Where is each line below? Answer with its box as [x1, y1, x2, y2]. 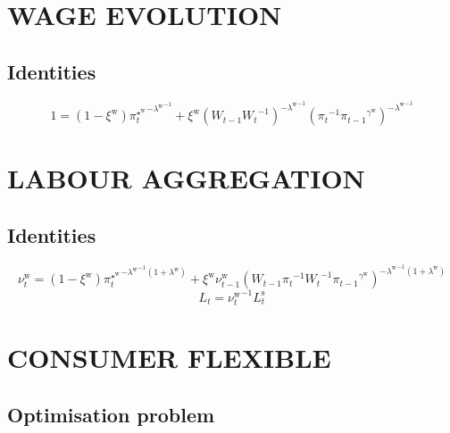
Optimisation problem [7, 400, 215, 428]
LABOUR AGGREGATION [7, 160, 365, 196]
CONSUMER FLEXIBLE [7, 339, 331, 376]
